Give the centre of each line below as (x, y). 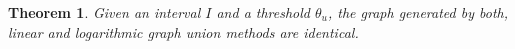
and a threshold (263, 12)
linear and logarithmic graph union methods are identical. (183, 31)
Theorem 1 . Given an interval (104, 12)
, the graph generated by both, (418, 12)
